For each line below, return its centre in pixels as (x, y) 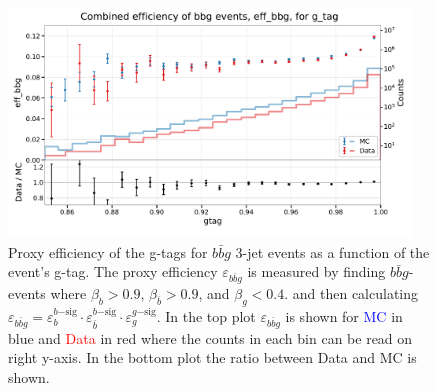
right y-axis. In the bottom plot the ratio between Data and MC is (212, 357)
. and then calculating (351, 293)
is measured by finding (316, 271)
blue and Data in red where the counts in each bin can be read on (210, 337)
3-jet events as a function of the (332, 251)
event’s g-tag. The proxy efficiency (113, 271)
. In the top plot (206, 315)
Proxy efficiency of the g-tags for (108, 251)
